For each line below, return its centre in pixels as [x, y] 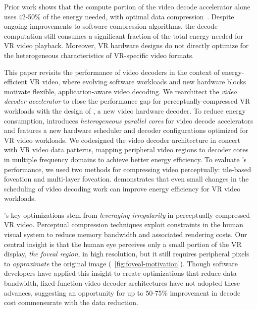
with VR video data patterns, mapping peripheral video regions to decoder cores [126, 150]
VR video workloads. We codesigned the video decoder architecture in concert [122, 140]
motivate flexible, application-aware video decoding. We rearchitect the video [120, 91]
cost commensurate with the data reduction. [71, 302]
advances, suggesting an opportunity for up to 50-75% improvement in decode [122, 292]
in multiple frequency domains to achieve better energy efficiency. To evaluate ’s [125, 159]
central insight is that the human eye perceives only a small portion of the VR [123, 244]
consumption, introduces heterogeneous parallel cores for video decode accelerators [128, 120]
